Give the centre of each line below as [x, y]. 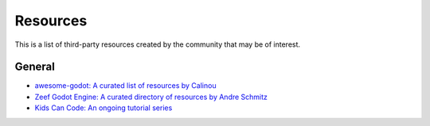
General [35, 67]
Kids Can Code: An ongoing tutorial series [104, 108]
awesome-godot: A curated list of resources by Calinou [125, 86]
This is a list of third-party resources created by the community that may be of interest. [158, 44]
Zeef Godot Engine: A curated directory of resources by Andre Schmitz [151, 97]
